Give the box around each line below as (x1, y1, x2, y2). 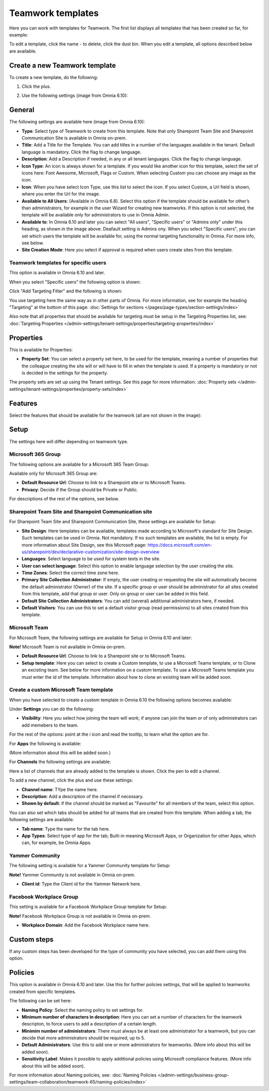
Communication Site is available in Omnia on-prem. (21, 135, 127, 141)
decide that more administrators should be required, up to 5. (21, 1035, 145, 1041)
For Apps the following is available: (9, 740, 82, 747)
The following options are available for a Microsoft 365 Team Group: (9, 461, 149, 467)
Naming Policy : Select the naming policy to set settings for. (21, 1007, 144, 1013)
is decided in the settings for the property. (21, 370, 108, 376)
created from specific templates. (9, 989, 76, 995)
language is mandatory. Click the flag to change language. (21, 149, 141, 155)
